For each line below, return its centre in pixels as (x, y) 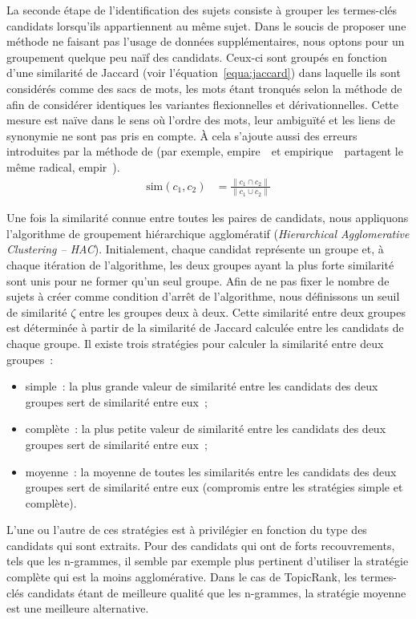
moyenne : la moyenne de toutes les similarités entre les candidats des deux (211, 471)
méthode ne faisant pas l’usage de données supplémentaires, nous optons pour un (206, 41)
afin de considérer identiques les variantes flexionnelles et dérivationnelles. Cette (203, 104)
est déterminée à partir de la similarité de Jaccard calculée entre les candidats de (205, 328)
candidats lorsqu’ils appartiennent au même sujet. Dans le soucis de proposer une (206, 25)
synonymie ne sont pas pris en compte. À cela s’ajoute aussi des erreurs (182, 135)
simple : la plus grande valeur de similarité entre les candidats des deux (202, 386)
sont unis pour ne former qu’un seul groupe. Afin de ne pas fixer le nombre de (198, 280)
